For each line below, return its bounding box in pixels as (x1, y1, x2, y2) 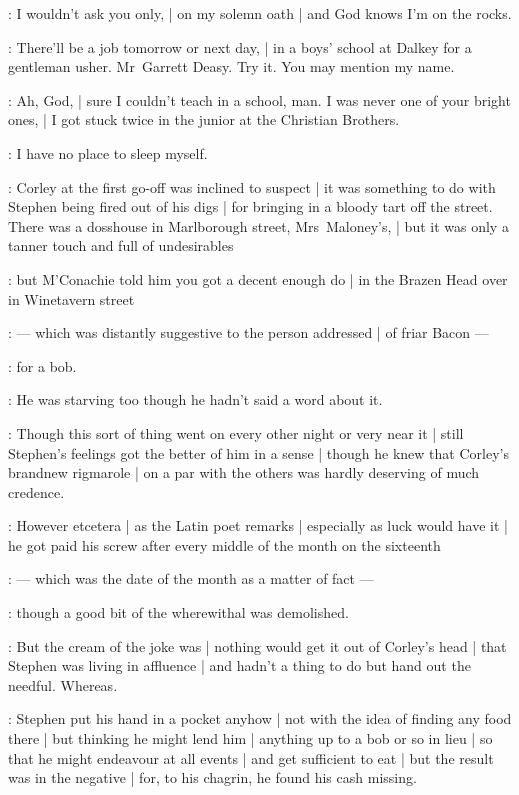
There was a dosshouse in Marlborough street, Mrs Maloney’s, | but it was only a (8, 215, 509, 236)
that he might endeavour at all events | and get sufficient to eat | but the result (8, 747, 494, 768)
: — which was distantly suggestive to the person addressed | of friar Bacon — (8, 322, 489, 343)
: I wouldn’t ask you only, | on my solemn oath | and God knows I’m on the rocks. (8, 3, 512, 23)
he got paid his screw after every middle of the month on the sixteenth (8, 534, 441, 555)
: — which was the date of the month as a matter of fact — (8, 568, 374, 589)
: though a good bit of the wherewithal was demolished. (8, 602, 349, 623)
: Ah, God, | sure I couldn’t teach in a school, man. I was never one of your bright (8, 89, 511, 110)
